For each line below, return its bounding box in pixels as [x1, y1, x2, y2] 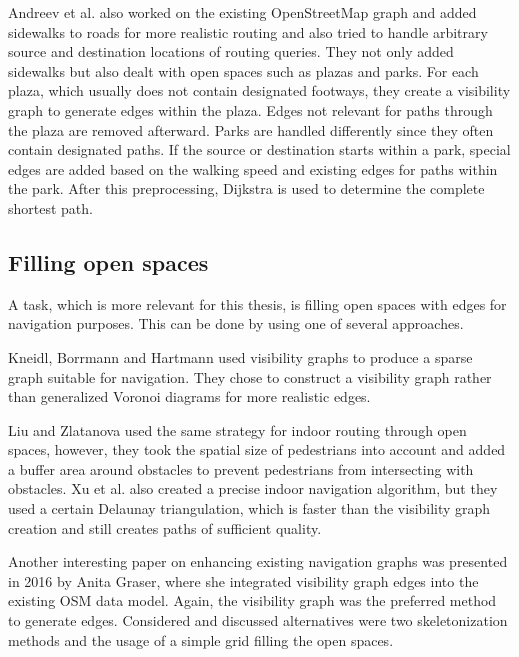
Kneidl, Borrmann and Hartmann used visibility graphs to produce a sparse [8, 346, 473, 367]
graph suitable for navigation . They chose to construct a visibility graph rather [8, 366, 492, 387]
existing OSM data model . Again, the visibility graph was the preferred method [8, 590, 497, 611]
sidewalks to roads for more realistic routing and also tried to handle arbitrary [8, 21, 488, 42]
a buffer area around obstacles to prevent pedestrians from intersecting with [8, 458, 474, 479]
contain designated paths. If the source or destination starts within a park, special [8, 139, 511, 160]
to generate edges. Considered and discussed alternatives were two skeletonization [8, 610, 508, 631]
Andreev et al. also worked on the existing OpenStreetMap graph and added [8, 2, 477, 22]
